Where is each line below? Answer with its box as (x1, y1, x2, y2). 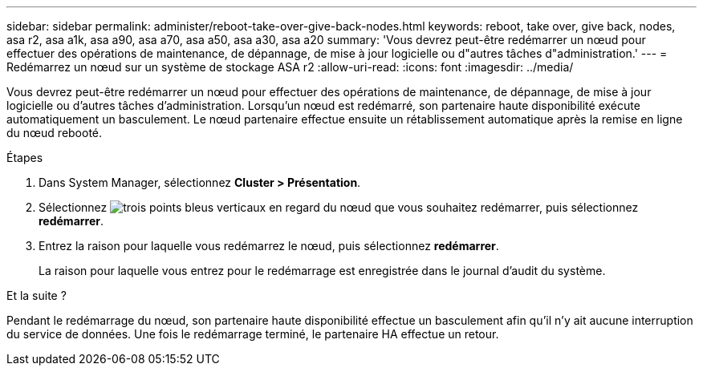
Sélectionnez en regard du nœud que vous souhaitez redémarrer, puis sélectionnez (39, 200, 639, 214)
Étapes (6, 151, 43, 164)
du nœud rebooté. (6, 126, 103, 139)
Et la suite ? (6, 289, 67, 302)
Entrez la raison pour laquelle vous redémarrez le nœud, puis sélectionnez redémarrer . (39, 239, 499, 253)
